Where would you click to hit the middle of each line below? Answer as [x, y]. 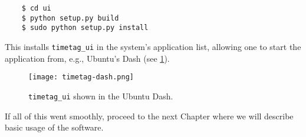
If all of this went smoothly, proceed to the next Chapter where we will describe [149, 116]
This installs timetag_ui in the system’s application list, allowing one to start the [153, 46]
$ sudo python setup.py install [85, 28]
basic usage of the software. [54, 127]
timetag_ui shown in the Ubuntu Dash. [101, 96]
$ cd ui [36, 8]
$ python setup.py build [70, 18]
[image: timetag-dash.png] [81, 77]
